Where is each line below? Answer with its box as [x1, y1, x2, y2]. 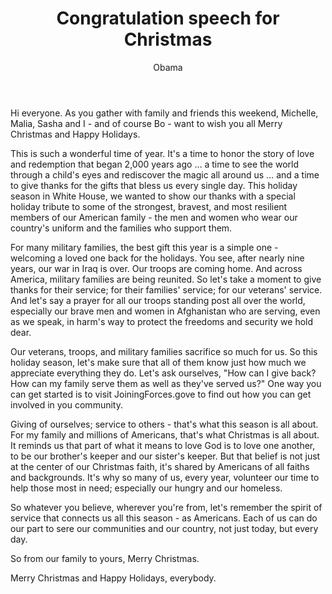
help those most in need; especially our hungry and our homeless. [10, 482, 283, 494]
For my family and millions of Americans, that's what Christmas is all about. [10, 428, 320, 441]
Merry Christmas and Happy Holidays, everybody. [10, 572, 217, 584]
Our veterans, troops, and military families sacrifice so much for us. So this [10, 345, 318, 357]
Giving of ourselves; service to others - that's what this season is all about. [10, 418, 319, 430]
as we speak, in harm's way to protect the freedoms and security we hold [10, 315, 314, 327]
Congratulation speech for [56, 7, 280, 30]
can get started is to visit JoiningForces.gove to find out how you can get [10, 388, 312, 400]
